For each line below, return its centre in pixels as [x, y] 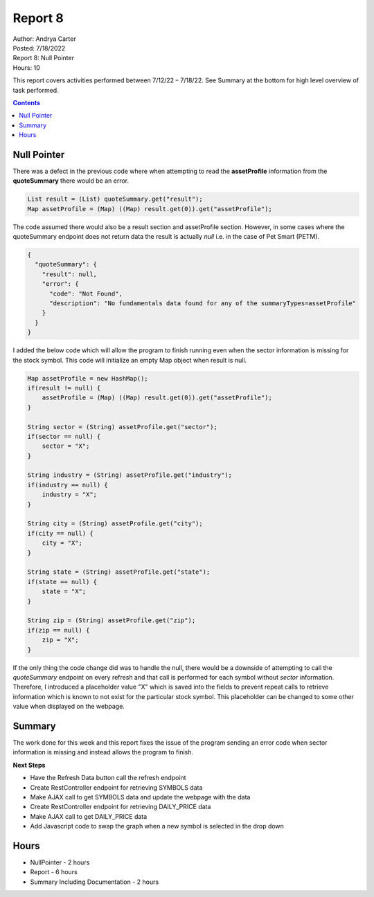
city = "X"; [62, 543]
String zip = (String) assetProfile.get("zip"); [112, 620]
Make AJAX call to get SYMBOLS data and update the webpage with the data [140, 797]
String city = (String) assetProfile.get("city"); [115, 524]
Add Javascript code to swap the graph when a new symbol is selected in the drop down [157, 826]
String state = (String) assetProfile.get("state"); [119, 572]
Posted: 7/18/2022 [39, 48]
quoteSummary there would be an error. [71, 181]
